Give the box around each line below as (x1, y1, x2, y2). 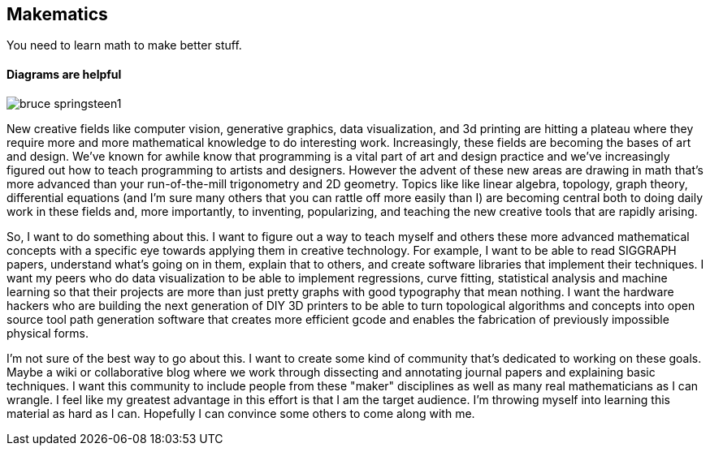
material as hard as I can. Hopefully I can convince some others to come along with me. (6, 406, 475, 420)
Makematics (6, 4, 108, 24)
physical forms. (6, 325, 89, 340)
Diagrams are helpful (6, 67, 122, 82)
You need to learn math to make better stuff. (6, 38, 242, 53)
